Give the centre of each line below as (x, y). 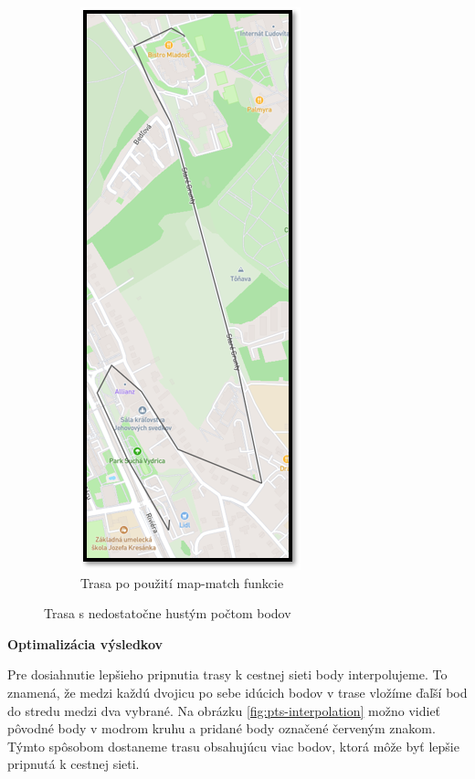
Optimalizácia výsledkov (85, 643)
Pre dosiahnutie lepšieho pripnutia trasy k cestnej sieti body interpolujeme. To (227, 674)
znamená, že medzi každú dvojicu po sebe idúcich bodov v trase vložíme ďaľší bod (237, 692)
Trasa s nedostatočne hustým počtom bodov (168, 613)
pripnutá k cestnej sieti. (74, 764)
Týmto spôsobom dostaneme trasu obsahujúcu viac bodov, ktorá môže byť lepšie (233, 746)
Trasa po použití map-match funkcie (182, 582)
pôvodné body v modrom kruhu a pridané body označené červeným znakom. (222, 728)
